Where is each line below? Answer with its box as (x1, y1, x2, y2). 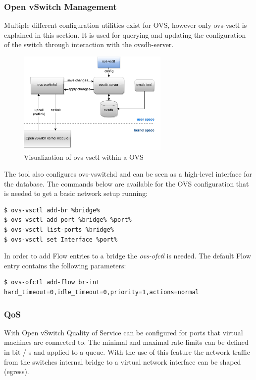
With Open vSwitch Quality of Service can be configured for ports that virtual (4, 327, 243, 337)
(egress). (4, 366, 29, 377)
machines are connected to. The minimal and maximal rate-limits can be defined (4, 337, 249, 347)
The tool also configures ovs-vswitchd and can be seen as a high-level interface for (4, 169, 253, 179)
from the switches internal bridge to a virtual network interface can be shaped (4, 356, 241, 367)
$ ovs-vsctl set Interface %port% (4, 236, 118, 243)
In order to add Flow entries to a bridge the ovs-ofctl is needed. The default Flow (4, 251, 251, 261)
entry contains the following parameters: (4, 260, 126, 270)
